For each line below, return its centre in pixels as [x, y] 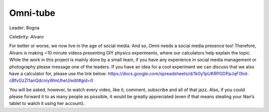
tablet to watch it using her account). [47, 104]
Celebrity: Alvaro [27, 37]
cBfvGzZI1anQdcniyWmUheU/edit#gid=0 [51, 81]
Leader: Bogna [24, 28]
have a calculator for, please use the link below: [58, 73]
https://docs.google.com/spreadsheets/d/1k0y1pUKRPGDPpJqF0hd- [178, 73]
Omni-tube [32, 13]
